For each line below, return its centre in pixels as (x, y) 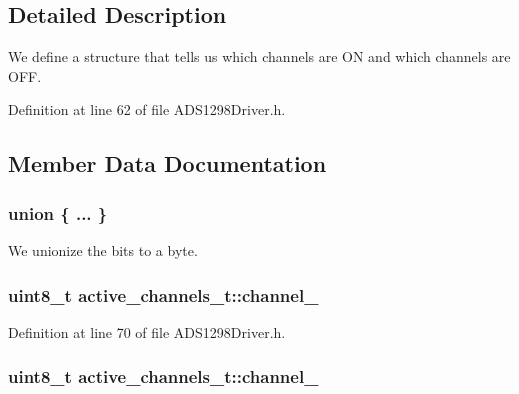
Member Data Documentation (167, 163)
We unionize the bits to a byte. (103, 249)
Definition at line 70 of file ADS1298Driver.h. (147, 331)
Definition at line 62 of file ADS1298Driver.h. (147, 109)
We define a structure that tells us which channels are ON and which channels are (259, 56)
